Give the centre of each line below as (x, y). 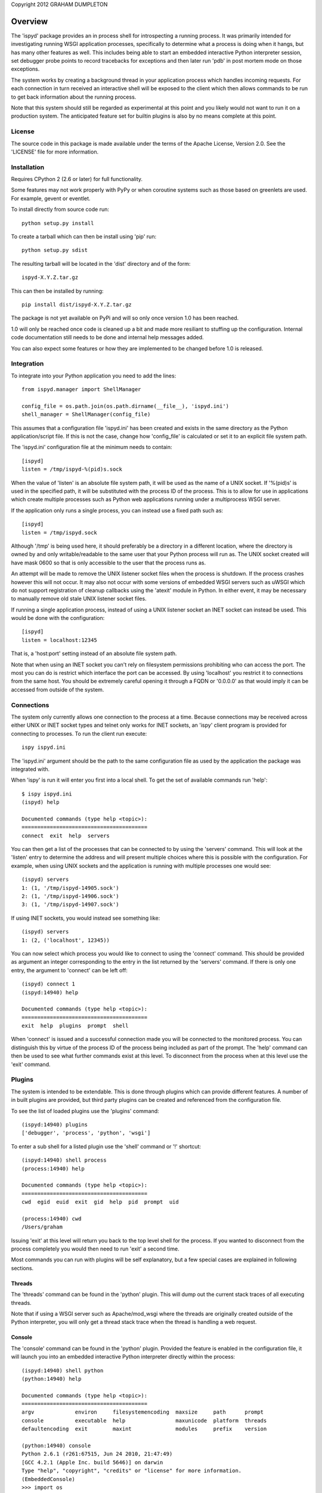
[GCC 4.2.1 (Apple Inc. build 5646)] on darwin (92, 1462)
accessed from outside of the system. (58, 689)
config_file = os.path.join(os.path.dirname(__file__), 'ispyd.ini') (126, 406)
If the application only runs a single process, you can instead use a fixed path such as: (117, 510)
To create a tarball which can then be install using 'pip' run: (84, 236)
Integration (27, 364)
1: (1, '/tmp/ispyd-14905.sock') (70, 888)
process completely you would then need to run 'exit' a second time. (95, 1249)
